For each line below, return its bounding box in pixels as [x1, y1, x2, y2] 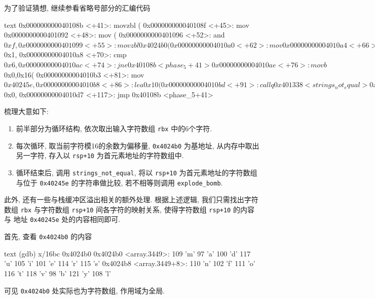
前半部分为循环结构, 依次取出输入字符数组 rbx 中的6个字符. [16, 123, 212, 133]
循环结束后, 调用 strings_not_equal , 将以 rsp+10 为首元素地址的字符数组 [16, 167, 257, 177]
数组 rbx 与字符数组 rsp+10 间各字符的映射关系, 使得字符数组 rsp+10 [4, 204, 231, 214]
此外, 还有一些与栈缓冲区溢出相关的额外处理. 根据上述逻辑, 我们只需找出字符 [4, 194, 258, 205]
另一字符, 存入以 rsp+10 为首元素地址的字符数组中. [16, 150, 184, 161]
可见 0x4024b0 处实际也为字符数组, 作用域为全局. [4, 285, 165, 295]
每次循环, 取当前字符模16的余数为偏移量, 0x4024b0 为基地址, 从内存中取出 [16, 140, 259, 151]
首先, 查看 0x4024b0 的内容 [4, 231, 92, 242]
